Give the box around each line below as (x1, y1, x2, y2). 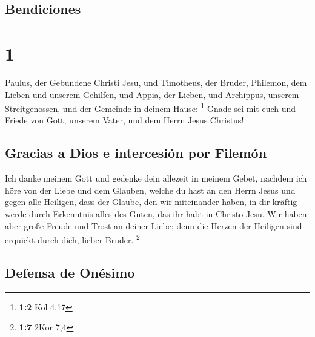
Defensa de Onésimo (5, 263, 135, 281)
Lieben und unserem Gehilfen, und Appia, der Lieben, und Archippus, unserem (5, 88, 299, 100)
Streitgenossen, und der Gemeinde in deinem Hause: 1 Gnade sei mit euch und (5, 100, 296, 114)
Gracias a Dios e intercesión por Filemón (5, 143, 267, 162)
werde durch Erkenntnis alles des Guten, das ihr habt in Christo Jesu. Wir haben (5, 207, 307, 220)
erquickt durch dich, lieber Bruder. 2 (5, 232, 140, 246)
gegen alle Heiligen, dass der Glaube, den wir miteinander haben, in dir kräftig (5, 195, 297, 208)
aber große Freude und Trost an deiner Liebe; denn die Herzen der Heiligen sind (5, 219, 302, 232)
